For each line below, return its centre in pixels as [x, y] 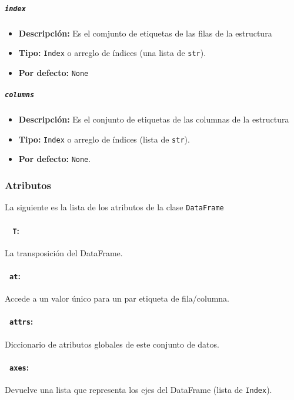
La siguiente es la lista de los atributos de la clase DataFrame [114, 207]
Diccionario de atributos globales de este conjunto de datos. [112, 344]
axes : [19, 367]
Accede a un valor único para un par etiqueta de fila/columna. [117, 298]
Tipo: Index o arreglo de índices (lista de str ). [104, 139]
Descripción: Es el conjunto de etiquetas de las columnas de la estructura [154, 119]
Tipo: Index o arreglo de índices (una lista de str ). [112, 53]
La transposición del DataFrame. [64, 252]
